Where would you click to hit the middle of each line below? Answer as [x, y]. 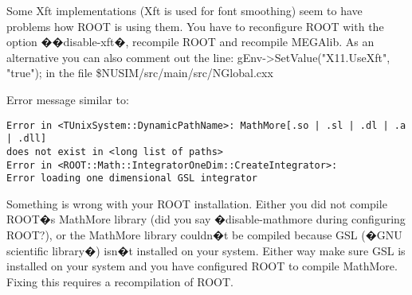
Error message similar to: [68, 99]
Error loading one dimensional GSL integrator [132, 179]
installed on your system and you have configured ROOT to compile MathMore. [202, 266]
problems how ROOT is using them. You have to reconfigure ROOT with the [195, 26]
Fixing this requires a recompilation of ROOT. [120, 281]
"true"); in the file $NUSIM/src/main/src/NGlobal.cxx [140, 73]
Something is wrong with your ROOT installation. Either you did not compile [197, 203]
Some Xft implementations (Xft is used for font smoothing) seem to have [184, 10]
